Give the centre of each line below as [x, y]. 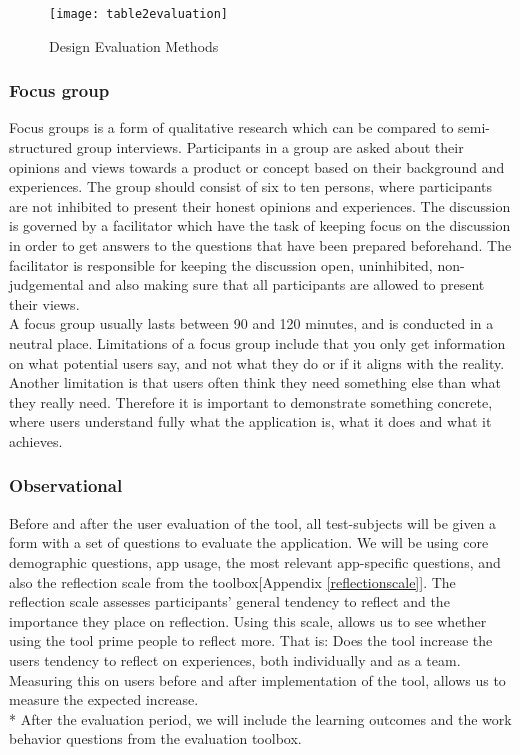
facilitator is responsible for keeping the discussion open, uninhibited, [221, 264]
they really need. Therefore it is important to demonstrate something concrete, [251, 401]
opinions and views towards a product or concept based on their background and [257, 166]
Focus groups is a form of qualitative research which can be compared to [231, 127]
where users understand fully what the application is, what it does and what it [250, 421]
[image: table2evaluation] [138, 14]
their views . [44, 303]
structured [41, 147]
